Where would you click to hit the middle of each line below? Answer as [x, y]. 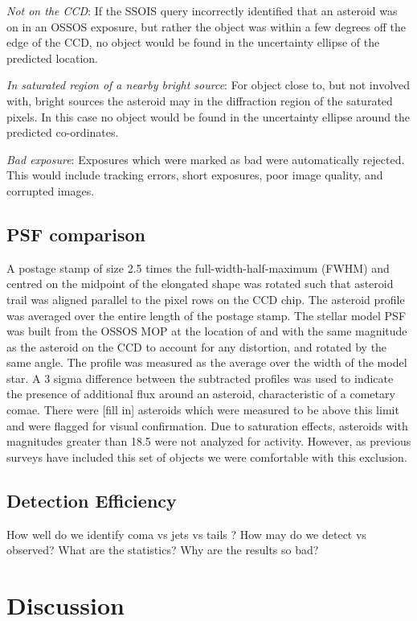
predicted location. [53, 58]
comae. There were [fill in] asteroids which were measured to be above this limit [203, 410]
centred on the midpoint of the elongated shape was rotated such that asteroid [200, 284]
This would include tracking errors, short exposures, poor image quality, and [195, 175]
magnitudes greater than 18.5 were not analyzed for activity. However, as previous [209, 441]
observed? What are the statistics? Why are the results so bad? [163, 550]
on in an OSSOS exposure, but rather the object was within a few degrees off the [206, 26]
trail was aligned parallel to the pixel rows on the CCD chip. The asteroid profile [206, 299]
